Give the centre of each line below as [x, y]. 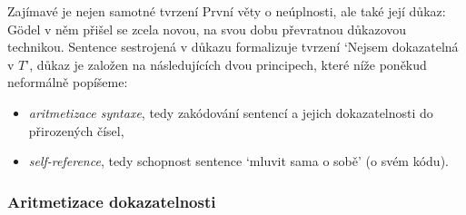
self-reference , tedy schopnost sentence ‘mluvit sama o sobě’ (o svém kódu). [238, 161]
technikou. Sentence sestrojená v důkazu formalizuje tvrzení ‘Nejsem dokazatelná [233, 47]
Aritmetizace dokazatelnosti [112, 201]
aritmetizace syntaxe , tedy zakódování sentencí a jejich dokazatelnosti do [231, 112]
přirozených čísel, [76, 130]
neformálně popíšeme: [68, 82]
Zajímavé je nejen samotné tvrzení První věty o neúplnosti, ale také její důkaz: [227, 11]
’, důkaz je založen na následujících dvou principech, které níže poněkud [226, 64]
